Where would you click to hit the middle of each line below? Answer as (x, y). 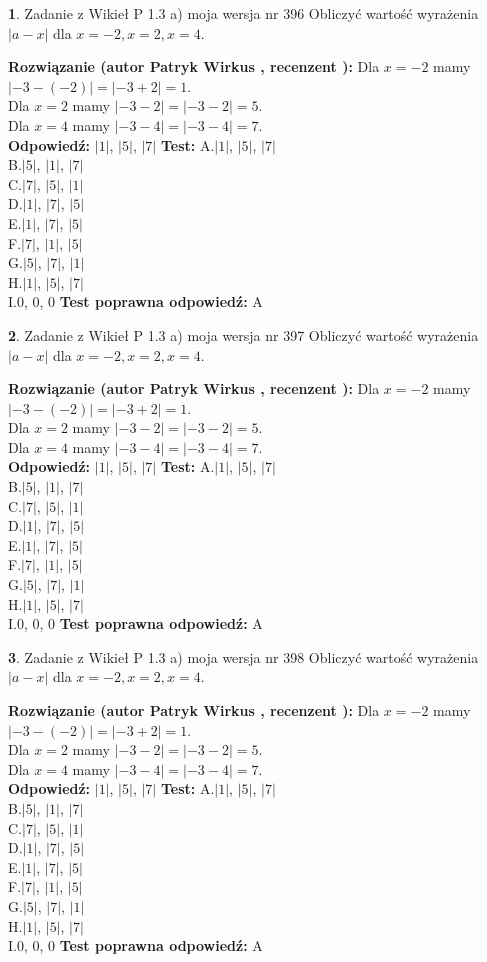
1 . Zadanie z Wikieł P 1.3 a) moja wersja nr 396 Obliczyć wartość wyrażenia (243, 13)
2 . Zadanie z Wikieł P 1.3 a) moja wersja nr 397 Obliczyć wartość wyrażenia (243, 334)
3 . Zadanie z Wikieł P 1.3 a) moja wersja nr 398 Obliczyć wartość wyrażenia (243, 656)
